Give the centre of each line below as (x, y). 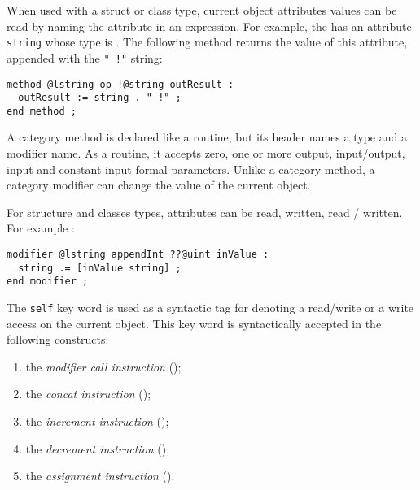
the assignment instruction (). (100, 476)
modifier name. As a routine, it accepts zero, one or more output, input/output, (206, 153)
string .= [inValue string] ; (100, 268)
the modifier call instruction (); (103, 366)
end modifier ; (48, 282)
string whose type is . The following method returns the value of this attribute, (207, 42)
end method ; (42, 111)
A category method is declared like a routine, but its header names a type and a (207, 137)
